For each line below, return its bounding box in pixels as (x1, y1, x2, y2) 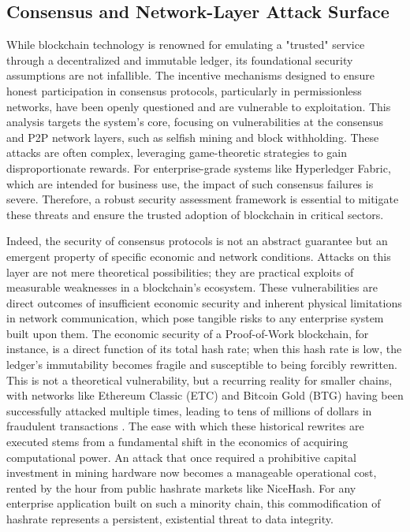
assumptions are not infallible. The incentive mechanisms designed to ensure (6, 67, 375, 84)
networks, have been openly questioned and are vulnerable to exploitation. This (6, 98, 391, 114)
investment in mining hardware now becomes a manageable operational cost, (6, 464, 377, 481)
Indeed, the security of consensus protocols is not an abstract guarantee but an (6, 233, 388, 249)
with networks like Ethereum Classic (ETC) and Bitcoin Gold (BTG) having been (6, 387, 404, 404)
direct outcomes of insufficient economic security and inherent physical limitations (6, 294, 402, 311)
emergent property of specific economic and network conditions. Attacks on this (6, 247, 391, 264)
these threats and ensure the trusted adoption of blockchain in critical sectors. (6, 206, 384, 222)
